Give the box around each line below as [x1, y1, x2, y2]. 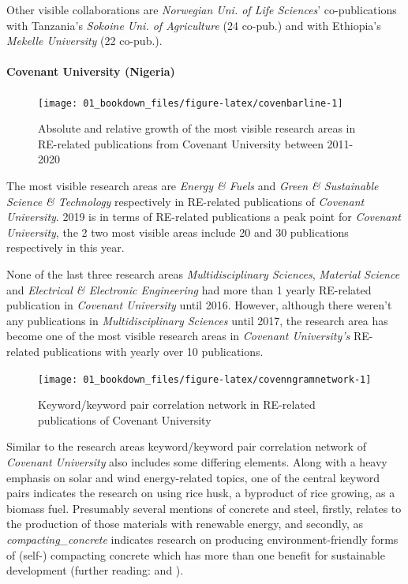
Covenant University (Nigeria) [6, 63, 175, 80]
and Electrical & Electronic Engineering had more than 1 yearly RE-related [6, 281, 372, 298]
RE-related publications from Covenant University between [38, 135, 324, 152]
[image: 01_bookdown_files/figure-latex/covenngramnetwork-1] [38, 373, 372, 385]
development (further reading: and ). [6, 562, 184, 578]
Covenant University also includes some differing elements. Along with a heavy [6, 453, 387, 470]
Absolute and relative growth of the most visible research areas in [38, 120, 356, 137]
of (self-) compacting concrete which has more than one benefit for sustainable [6, 546, 385, 563]
